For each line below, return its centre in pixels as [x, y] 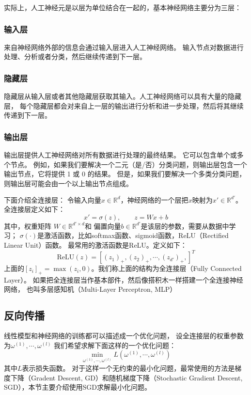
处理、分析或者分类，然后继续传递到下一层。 [75, 56]
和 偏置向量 [103, 226]
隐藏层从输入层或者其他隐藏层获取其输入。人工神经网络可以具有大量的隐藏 [123, 96]
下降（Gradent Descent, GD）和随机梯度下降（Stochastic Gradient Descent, [126, 377]
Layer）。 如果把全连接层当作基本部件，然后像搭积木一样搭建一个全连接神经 [124, 279]
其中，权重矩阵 [28, 226]
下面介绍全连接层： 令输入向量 [53, 199]
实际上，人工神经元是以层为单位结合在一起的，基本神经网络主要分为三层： [123, 7]
